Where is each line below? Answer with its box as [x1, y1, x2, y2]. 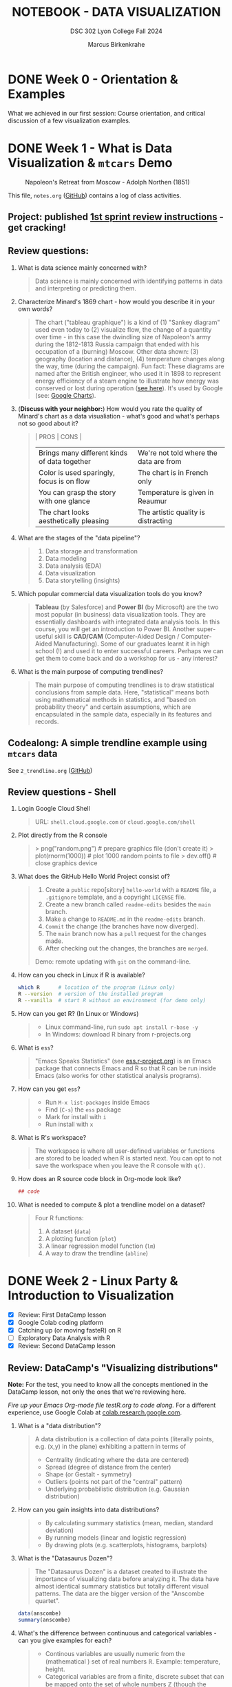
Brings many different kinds [38, 448, 128, 458]
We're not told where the [137, 448, 218, 458]
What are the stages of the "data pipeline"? [17, 533, 140, 542]
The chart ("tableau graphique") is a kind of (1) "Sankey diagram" [34, 318, 220, 326]
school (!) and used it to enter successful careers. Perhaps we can [34, 646, 224, 655]
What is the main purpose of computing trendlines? [17, 667, 164, 675]
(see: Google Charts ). [34, 391, 96, 399]
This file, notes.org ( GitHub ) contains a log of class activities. [8, 191, 182, 200]
